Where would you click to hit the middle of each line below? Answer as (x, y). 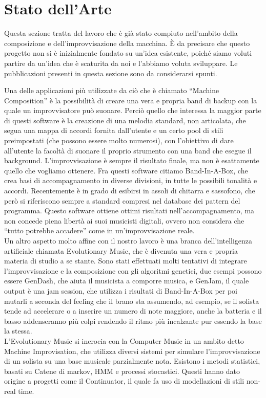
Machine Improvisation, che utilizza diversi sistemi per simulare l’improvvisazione (132, 351)
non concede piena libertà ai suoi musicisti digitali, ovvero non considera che (124, 220)
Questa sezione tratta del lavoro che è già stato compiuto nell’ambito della (121, 33)
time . (26, 391)
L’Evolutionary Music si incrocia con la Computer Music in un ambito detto (124, 340)
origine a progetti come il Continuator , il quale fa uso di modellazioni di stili (124, 381)
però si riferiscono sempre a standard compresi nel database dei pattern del (122, 200)
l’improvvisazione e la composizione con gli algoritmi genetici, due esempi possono (133, 270)
